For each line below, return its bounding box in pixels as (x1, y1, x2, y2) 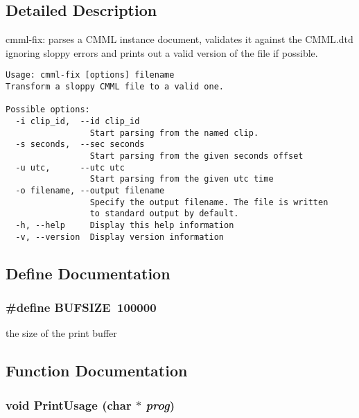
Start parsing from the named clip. (89, 128, 259, 138)
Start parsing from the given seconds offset (89, 150, 304, 161)
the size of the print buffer (6, 326, 117, 340)
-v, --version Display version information (15, 232, 224, 242)
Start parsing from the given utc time (89, 174, 274, 184)
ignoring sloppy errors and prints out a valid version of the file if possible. (6, 45, 318, 60)
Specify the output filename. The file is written (89, 197, 329, 207)
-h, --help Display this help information (15, 220, 234, 230)
